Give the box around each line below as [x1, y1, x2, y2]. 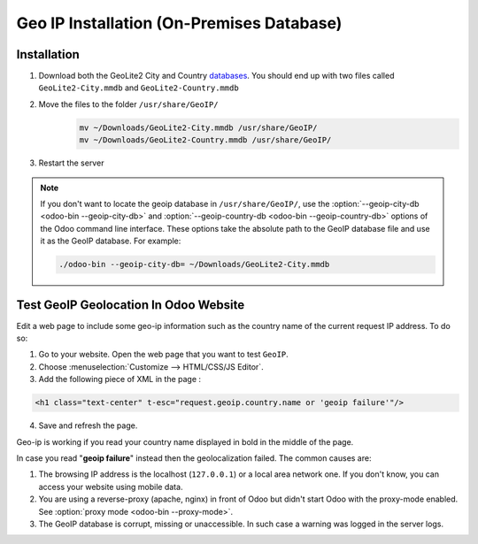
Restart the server [38, 157, 104, 168]
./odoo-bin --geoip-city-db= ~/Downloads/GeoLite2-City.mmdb [58, 259, 330, 270]
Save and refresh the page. [38, 420, 138, 431]
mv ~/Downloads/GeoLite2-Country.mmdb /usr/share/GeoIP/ [79, 135, 332, 145]
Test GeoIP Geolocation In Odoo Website [16, 297, 245, 312]
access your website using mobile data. [38, 481, 183, 492]
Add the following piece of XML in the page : [38, 374, 202, 385]
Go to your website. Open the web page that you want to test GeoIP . [38, 349, 289, 360]
